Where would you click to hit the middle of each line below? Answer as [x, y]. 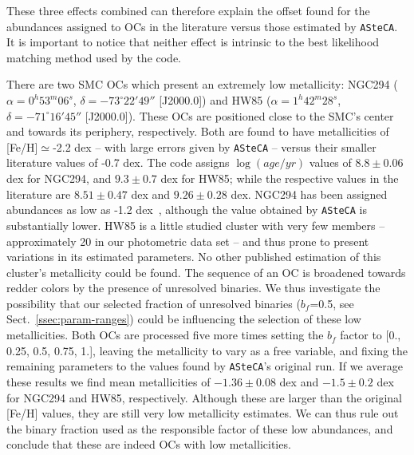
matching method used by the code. [94, 57]
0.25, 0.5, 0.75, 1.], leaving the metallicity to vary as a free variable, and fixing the [207, 350]
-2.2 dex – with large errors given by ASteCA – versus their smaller [215, 146]
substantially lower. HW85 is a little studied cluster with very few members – [196, 225]
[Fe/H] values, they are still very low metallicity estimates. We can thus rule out [203, 413]
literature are [39, 194]
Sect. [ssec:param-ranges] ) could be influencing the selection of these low [184, 319]
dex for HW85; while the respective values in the [280, 178]
